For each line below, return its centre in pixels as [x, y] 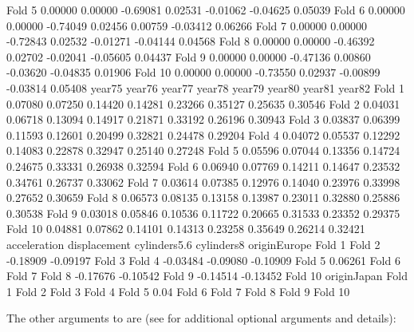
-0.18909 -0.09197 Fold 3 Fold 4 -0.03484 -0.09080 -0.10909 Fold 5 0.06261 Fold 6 [203, 260]
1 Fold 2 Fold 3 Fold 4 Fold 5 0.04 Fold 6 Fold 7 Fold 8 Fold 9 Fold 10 [178, 291]
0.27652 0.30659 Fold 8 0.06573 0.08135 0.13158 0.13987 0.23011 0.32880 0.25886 [203, 198]
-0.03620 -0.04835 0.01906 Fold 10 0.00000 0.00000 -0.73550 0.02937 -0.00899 [193, 72]
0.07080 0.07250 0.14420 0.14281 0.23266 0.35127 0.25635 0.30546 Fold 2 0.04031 [203, 103]
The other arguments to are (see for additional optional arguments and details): [201, 318]
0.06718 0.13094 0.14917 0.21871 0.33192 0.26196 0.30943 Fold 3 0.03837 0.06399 [203, 119]
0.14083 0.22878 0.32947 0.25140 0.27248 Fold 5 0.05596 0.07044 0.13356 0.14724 [203, 150]
